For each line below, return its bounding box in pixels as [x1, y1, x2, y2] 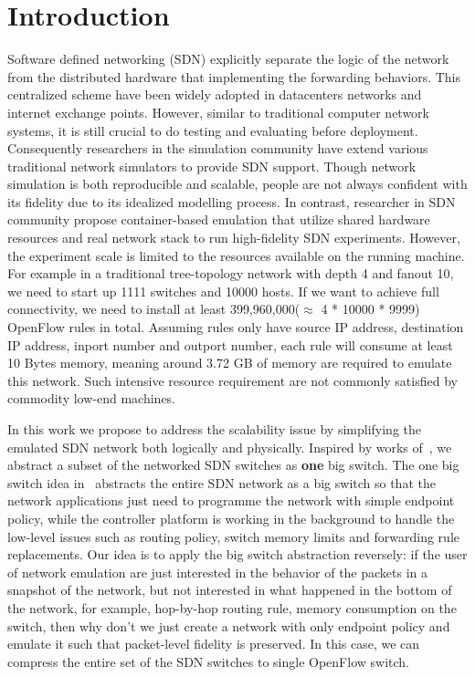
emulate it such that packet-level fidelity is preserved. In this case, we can [7, 634, 420, 653]
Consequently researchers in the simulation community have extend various [7, 139, 428, 158]
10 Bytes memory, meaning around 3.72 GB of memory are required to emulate [7, 353, 452, 372]
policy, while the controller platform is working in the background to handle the [7, 508, 455, 527]
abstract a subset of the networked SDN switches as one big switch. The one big [7, 455, 459, 474]
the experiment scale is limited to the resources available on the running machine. [7, 245, 465, 265]
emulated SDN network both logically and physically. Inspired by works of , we [7, 437, 452, 456]
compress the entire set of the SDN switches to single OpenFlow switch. [7, 651, 409, 671]
